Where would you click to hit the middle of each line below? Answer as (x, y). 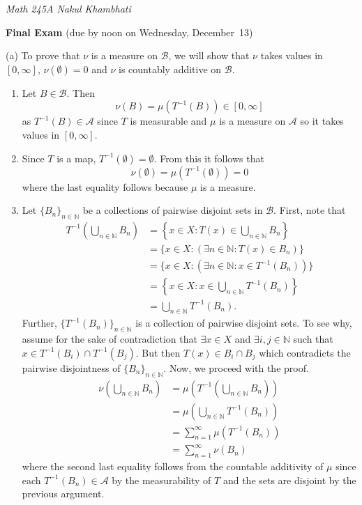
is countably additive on (170, 69)
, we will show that (209, 55)
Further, (39, 323)
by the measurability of (161, 480)
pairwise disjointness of (71, 367)
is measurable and (168, 121)
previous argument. (63, 494)
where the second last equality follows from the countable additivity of (173, 466)
